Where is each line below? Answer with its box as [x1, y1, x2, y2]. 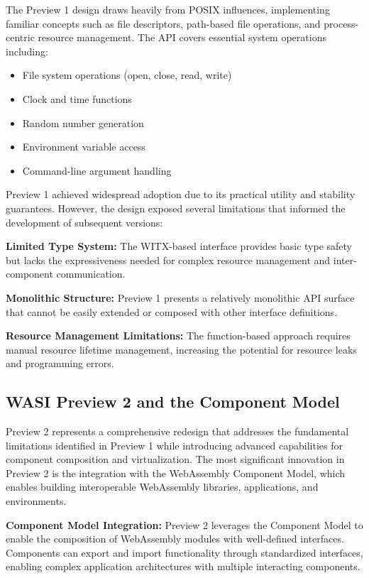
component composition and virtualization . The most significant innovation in [6, 452, 345, 467]
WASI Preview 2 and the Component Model [6, 391, 340, 413]
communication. [56, 266, 126, 281]
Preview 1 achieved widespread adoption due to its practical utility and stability [6, 187, 356, 202]
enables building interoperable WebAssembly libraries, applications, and [6, 479, 319, 494]
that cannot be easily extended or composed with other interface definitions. [6, 304, 338, 319]
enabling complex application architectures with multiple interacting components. [6, 559, 360, 574]
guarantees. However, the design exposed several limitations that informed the [6, 200, 346, 215]
